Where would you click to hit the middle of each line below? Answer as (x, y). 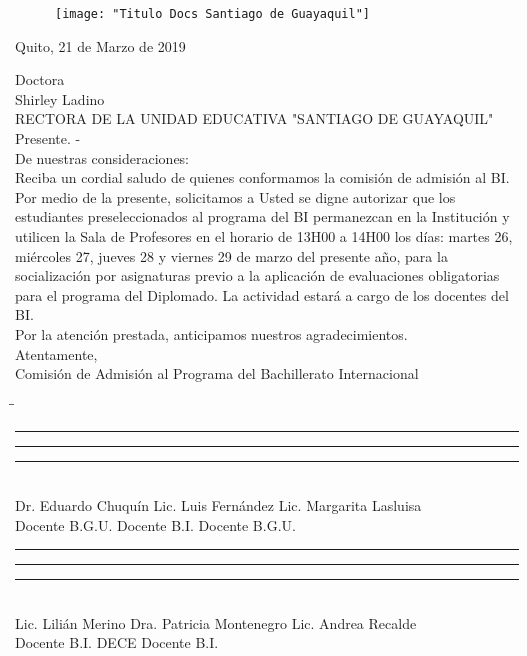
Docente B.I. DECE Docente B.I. (117, 642)
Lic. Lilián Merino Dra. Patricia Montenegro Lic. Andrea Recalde (216, 622)
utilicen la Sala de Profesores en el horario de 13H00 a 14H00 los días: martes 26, (264, 236)
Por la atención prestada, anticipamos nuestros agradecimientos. (211, 333)
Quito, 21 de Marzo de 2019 (100, 45)
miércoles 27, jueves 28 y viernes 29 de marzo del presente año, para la (231, 255)
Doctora (40, 79)
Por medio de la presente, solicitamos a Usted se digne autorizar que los (235, 196)
